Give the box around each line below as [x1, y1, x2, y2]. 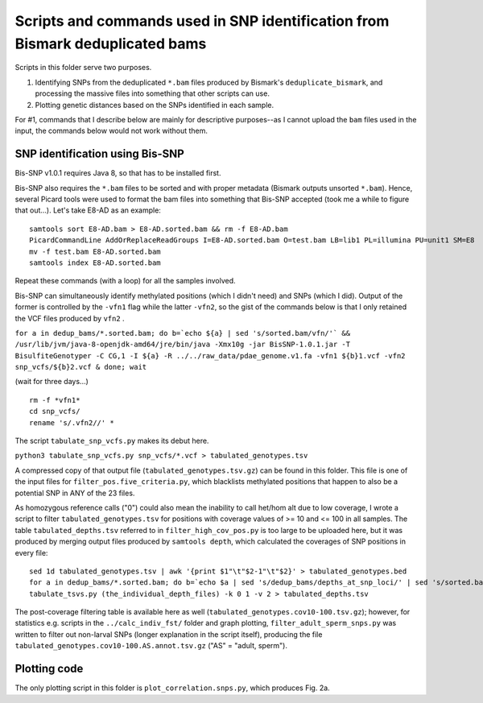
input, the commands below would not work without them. [14, 126, 208, 136]
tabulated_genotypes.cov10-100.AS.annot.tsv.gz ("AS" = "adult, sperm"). [14, 641, 287, 651]
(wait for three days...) [14, 377, 89, 387]
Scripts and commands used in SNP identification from [14, 12, 390, 30]
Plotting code [14, 662, 84, 676]
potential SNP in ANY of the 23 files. [14, 488, 135, 498]
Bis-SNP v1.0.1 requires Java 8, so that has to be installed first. [14, 168, 221, 178]
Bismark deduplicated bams [14, 35, 207, 52]
